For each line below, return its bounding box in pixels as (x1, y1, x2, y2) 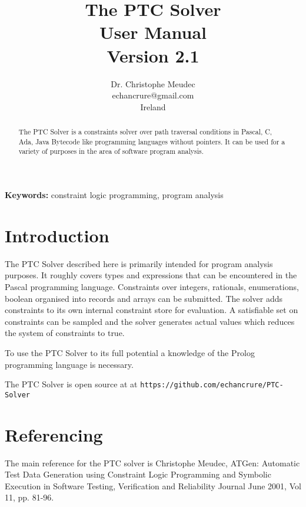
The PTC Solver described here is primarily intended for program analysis (5, 257, 273, 269)
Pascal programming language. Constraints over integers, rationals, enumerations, (5, 280, 299, 292)
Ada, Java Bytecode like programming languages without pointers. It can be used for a (18, 136, 285, 146)
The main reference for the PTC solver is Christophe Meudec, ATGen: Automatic (5, 456, 300, 469)
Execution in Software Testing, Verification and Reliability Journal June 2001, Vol (5, 479, 301, 492)
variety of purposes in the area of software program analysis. (18, 146, 204, 156)
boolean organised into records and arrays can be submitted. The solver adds (5, 292, 283, 304)
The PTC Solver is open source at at (5, 378, 138, 390)
